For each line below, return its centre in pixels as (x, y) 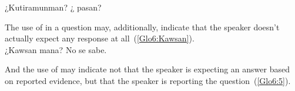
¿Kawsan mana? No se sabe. (56, 49)
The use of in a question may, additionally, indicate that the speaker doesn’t (142, 27)
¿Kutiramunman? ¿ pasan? (53, 7)
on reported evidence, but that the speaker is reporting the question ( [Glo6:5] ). (148, 80)
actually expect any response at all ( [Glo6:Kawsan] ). (100, 38)
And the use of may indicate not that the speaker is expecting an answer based (147, 69)
